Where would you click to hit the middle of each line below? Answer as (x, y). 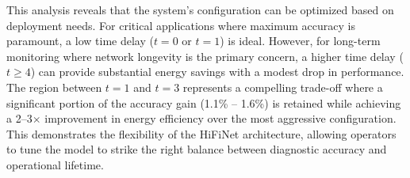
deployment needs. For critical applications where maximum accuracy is (181, 25)
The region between (54, 87)
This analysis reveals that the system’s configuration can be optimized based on (200, 9)
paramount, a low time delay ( (80, 41)
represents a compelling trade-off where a (283, 87)
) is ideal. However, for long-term (300, 41)
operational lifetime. (55, 164)
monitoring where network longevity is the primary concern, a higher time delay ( (205, 56)
